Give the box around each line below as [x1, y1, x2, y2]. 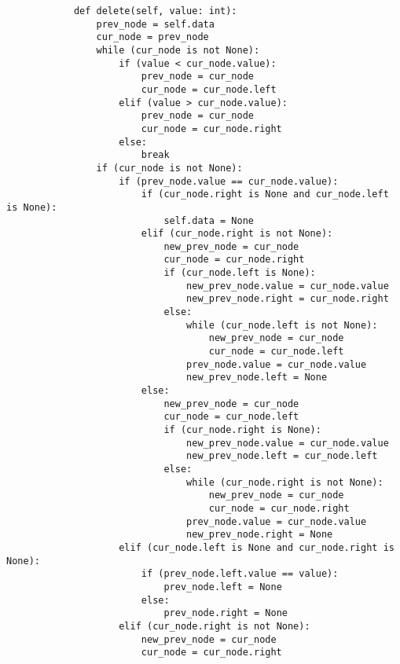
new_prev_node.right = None [186, 529, 333, 541]
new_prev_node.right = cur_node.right [186, 293, 389, 305]
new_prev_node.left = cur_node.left [186, 450, 378, 462]
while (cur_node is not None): [96, 44, 260, 56]
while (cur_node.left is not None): [186, 319, 378, 331]
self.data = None [163, 215, 254, 226]
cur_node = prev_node [96, 31, 209, 43]
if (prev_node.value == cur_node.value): [119, 175, 339, 187]
